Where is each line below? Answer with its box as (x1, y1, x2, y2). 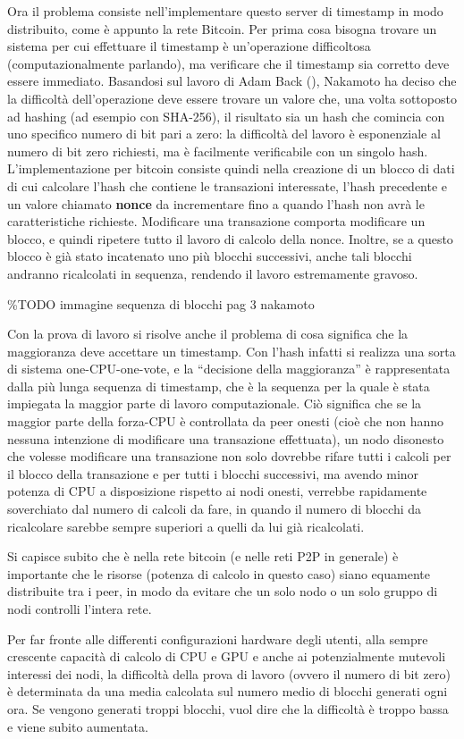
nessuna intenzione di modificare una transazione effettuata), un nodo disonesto (7, 429, 444, 448)
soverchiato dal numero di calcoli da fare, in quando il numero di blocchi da (7, 500, 422, 518)
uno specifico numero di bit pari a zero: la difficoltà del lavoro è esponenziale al (7, 124, 441, 143)
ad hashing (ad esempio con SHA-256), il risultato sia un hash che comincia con (7, 106, 445, 125)
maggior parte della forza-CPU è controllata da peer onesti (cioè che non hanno (7, 412, 444, 431)
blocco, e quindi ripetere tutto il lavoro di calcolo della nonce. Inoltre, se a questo (7, 229, 453, 248)
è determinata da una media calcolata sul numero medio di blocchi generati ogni (7, 682, 448, 701)
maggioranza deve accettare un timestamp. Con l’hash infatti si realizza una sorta (7, 341, 456, 360)
